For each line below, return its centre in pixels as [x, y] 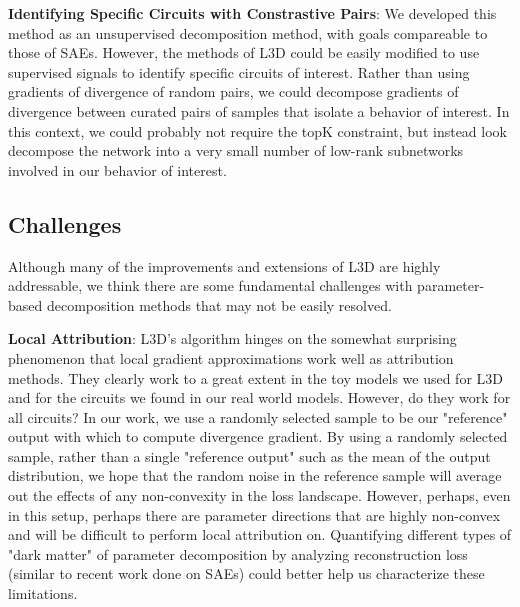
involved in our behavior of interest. [117, 169]
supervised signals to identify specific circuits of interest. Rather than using [239, 71]
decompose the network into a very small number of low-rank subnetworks [236, 150]
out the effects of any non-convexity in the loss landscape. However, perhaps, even [259, 495]
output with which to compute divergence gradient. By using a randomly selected [258, 436]
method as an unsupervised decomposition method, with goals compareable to [248, 32]
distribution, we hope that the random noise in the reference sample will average [255, 475]
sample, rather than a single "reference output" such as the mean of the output [249, 455]
